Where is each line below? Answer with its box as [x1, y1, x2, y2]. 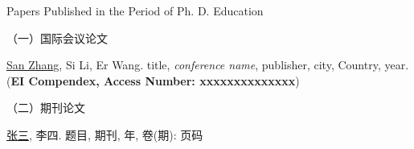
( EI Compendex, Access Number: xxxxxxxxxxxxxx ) [6, 72, 300, 89]
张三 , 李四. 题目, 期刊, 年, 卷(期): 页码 [6, 126, 203, 143]
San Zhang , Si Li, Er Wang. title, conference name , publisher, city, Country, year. [6, 56, 409, 73]
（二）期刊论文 [6, 99, 85, 116]
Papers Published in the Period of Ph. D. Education [6, 2, 264, 19]
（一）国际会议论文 [6, 29, 108, 46]
